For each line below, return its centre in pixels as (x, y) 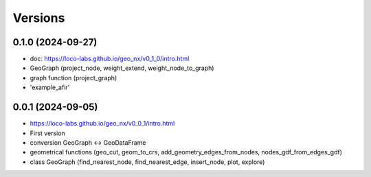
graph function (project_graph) (74, 78)
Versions (39, 18)
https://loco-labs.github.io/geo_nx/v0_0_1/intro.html (102, 123)
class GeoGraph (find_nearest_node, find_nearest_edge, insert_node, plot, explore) (147, 162)
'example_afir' (50, 87)
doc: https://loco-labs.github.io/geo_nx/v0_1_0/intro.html (110, 59)
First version (47, 133)
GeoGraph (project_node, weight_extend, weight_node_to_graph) (122, 68)
